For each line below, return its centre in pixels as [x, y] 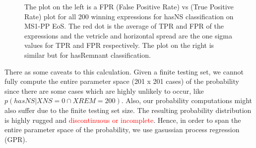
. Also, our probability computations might [187, 100]
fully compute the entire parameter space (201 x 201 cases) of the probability [122, 81]
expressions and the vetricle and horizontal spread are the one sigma [128, 35]
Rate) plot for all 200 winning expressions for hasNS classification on [129, 16]
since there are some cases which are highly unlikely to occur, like [104, 91]
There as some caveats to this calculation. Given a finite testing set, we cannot [124, 71]
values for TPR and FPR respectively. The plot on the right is [119, 45]
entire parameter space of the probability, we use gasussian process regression [122, 129]
